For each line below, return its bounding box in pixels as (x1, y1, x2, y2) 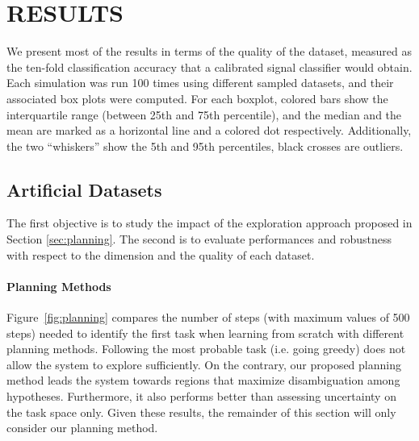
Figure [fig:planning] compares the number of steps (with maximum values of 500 (6, 309, 410, 326)
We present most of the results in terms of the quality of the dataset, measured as (6, 43, 412, 60)
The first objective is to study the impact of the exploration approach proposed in (6, 214, 413, 231)
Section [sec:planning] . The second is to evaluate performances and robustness (6, 231, 392, 248)
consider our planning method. (6, 419, 158, 436)
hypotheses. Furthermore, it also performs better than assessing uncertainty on (6, 388, 396, 405)
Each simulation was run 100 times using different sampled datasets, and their (6, 74, 394, 91)
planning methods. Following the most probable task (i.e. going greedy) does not (6, 340, 406, 357)
